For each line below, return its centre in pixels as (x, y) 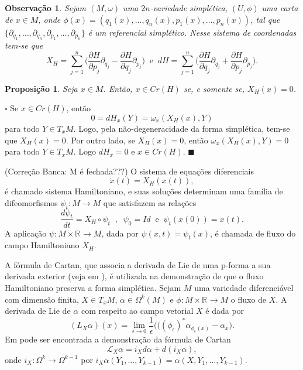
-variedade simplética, (189, 8)
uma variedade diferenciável (244, 288)
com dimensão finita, (42, 299)
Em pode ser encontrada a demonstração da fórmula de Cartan (118, 339)
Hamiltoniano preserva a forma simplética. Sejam (93, 288)
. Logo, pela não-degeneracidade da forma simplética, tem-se (182, 128)
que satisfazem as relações (150, 202)
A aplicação (26, 233)
